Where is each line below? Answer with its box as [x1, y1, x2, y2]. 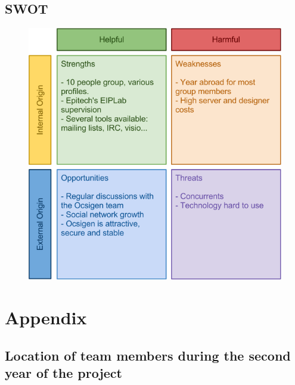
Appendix [5, 305, 87, 330]
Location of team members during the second [5, 346, 291, 364]
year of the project [5, 364, 122, 382]
